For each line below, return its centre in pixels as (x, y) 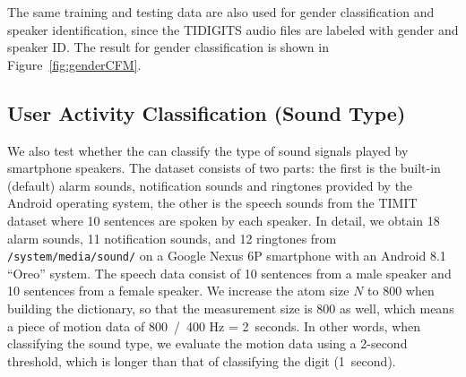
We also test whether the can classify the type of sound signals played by (208, 150)
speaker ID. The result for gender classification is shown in (168, 47)
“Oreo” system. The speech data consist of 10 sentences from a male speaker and (229, 273)
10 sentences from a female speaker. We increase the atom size (178, 291)
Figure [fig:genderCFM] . (74, 64)
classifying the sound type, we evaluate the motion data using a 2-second (207, 343)
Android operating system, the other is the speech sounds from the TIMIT (212, 203)
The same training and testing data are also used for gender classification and (221, 12)
